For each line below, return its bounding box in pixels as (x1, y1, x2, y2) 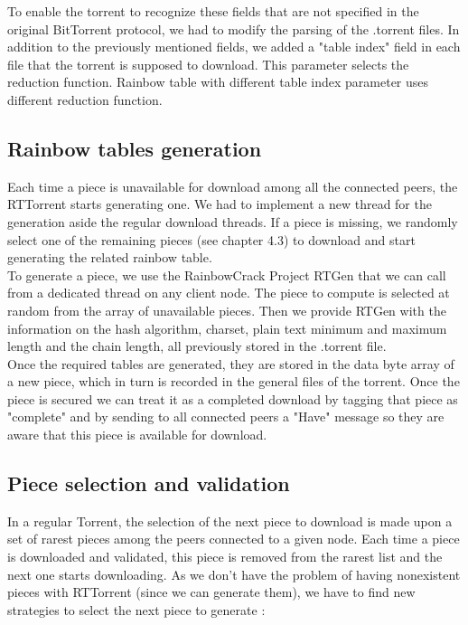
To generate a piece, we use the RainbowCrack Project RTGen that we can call (7, 265, 446, 284)
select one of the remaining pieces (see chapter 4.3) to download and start (7, 230, 416, 249)
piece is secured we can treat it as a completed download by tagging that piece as (7, 389, 458, 408)
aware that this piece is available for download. (7, 425, 267, 444)
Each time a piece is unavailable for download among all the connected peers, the (7, 176, 458, 195)
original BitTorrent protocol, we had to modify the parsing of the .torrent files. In (7, 19, 460, 38)
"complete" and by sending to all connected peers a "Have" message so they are (7, 407, 445, 426)
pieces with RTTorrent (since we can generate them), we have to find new (7, 582, 416, 601)
